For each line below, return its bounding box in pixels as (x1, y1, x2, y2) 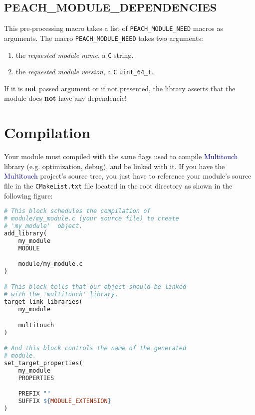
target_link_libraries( (4, 298, 83, 306)
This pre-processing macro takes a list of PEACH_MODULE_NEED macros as (4, 23, 223, 33)
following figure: (4, 190, 53, 201)
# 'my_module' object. (4, 222, 83, 229)
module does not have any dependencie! (4, 93, 127, 103)
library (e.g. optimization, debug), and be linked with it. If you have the (4, 161, 225, 171)
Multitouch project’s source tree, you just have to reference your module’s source (4, 171, 252, 181)
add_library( (4, 229, 47, 237)
